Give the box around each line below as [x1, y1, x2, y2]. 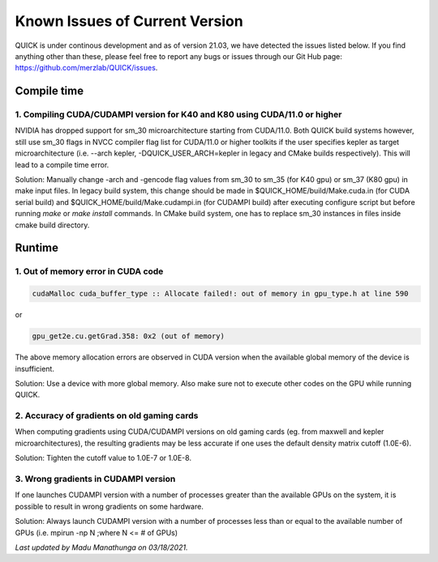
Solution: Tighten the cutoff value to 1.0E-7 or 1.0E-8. [15, 453, 192, 463]
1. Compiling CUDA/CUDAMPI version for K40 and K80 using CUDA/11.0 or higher [15, 109, 342, 121]
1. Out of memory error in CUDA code [15, 266, 164, 277]
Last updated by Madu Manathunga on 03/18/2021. [15, 543, 188, 552]
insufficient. [15, 364, 54, 373]
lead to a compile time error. [15, 160, 109, 169]
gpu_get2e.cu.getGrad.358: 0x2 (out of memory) [32, 332, 225, 341]
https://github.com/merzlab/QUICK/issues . [15, 63, 158, 73]
